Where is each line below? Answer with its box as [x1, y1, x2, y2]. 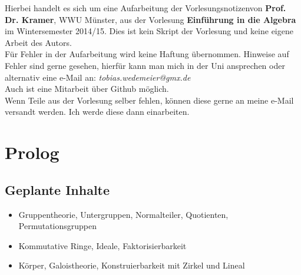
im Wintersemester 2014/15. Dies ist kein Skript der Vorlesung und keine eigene [5, 25, 293, 37]
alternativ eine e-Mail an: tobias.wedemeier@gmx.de [5, 71, 191, 83]
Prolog [5, 140, 59, 164]
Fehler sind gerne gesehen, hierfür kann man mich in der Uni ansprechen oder [5, 59, 285, 71]
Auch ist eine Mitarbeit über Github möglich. [5, 82, 169, 95]
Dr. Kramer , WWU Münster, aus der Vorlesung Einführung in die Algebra [5, 13, 296, 25]
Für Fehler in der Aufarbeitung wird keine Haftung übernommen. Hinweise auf [5, 48, 289, 60]
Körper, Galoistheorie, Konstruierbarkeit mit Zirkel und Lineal [18, 259, 245, 271]
